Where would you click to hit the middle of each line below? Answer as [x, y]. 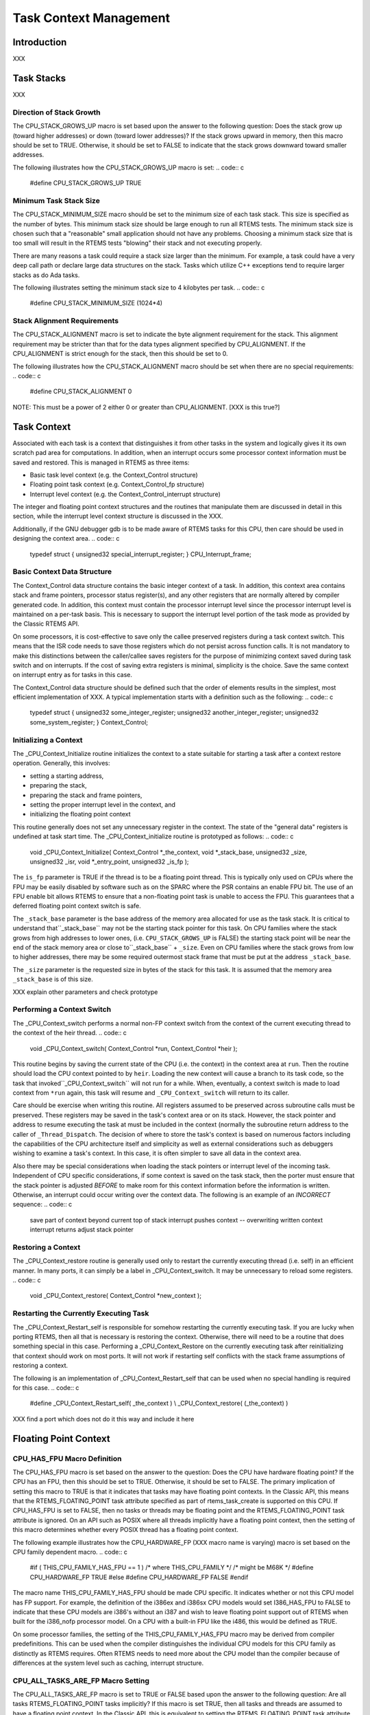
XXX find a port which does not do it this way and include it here [103, 1419]
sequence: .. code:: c [42, 1205]
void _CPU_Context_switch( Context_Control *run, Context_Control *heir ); [134, 1048]
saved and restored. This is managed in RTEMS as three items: [101, 462]
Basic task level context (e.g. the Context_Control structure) [114, 475]
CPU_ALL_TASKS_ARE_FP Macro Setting [81, 1681]
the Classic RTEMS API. [46, 624]
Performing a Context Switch [62, 1010]
